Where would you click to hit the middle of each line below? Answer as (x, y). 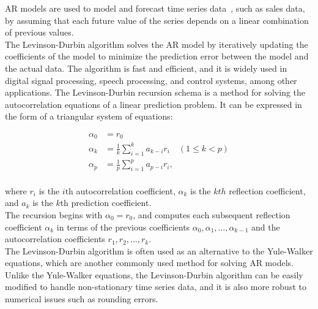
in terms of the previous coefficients (123, 227)
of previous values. (39, 32)
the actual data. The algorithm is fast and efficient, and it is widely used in (146, 68)
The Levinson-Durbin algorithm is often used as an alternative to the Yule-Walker (159, 250)
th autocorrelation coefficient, (120, 190)
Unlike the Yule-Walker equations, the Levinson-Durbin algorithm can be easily (154, 274)
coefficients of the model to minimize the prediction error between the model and (157, 56)
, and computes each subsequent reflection (212, 214)
